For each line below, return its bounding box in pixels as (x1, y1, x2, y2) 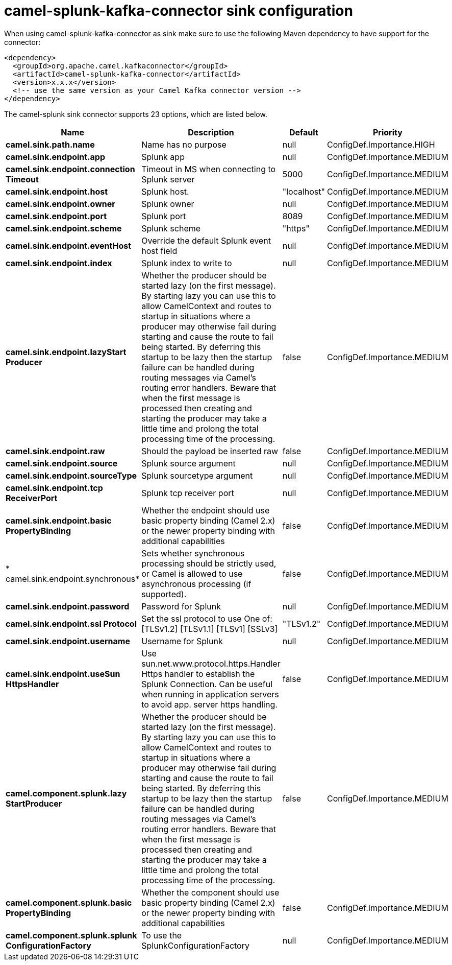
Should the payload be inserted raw (141, 445, 279, 456)
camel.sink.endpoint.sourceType (6, 470, 137, 481)
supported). (141, 589, 187, 599)
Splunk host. (141, 186, 189, 197)
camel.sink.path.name (6, 139, 95, 150)
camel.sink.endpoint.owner (6, 198, 115, 209)
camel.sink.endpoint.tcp (6, 482, 103, 493)
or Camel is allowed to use (141, 568, 243, 579)
